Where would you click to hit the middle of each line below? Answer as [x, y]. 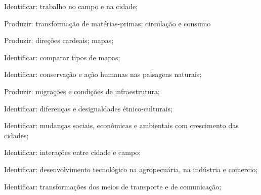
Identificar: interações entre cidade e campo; [73, 152]
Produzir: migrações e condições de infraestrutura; [82, 91]
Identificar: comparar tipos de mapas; [62, 57]
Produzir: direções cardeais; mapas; [59, 40]
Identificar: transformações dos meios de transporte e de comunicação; [113, 186]
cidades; [16, 135]
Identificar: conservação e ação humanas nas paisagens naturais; [103, 74]
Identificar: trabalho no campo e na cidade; [71, 6]
